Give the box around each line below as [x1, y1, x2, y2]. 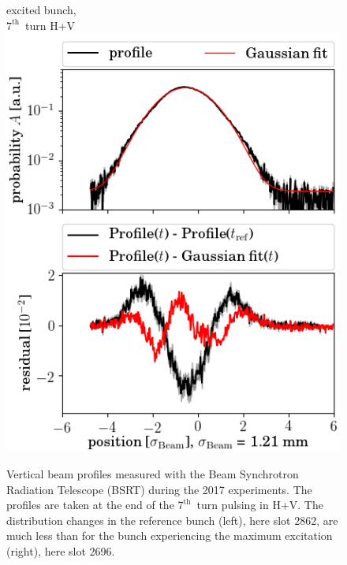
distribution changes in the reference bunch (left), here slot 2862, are [6, 511, 338, 528]
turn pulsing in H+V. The [196, 496, 323, 513]
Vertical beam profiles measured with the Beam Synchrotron [6, 465, 299, 481]
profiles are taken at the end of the [6, 496, 174, 513]
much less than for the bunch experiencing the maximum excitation [6, 527, 333, 544]
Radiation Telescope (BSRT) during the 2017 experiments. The [6, 481, 312, 497]
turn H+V [25, 17, 76, 33]
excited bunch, [6, 2, 76, 17]
